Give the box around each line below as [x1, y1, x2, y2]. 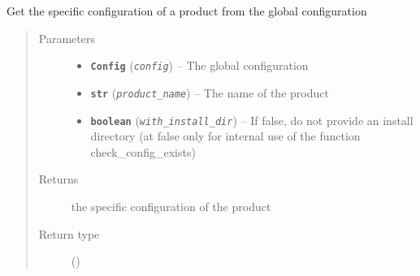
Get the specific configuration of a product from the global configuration [6, 2, 367, 19]
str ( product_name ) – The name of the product [90, 84, 329, 101]
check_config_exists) [90, 143, 196, 160]
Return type [38, 225, 100, 242]
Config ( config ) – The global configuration [90, 57, 309, 74]
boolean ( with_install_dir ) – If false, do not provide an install [90, 111, 414, 128]
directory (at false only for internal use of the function [90, 127, 361, 144]
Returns [38, 170, 79, 188]
